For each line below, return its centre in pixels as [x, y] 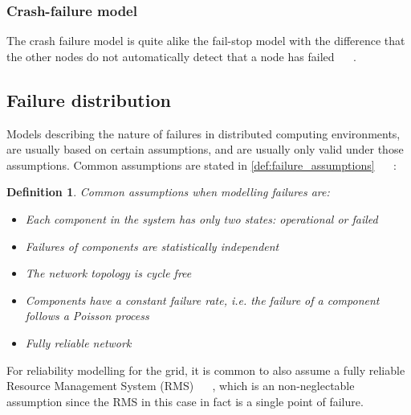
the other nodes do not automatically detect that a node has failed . [181, 56]
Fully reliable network [78, 342]
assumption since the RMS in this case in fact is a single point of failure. [185, 401]
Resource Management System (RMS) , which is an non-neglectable [181, 386]
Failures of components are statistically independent [152, 246]
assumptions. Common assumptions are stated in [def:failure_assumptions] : [201, 164]
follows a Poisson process [87, 316]
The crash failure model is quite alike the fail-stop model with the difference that [206, 41]
